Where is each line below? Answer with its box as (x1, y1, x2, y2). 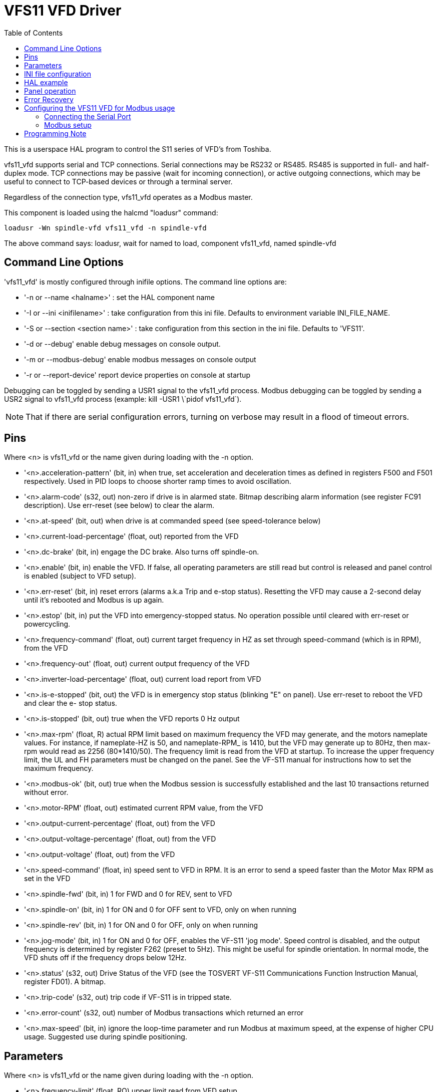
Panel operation (24, 86, 76, 95)
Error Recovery (24, 95, 74, 104)
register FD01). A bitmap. (24, 977, 106, 986)
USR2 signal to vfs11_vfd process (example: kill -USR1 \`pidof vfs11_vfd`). (4, 394, 242, 403)
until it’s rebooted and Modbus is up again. (24, 596, 164, 605)
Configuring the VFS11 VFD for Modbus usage (24, 103, 175, 112)
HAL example (24, 78, 68, 87)
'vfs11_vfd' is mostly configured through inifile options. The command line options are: (4, 277, 287, 286)
